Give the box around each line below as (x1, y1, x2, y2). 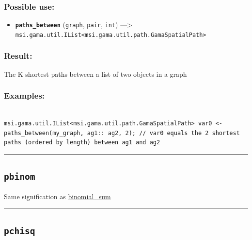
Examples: (4, 89, 45, 102)
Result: (4, 50, 32, 62)
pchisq (4, 225, 35, 236)
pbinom (4, 171, 35, 182)
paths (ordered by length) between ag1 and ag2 (4, 139, 160, 146)
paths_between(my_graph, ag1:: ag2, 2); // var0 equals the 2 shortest (4, 129, 240, 137)
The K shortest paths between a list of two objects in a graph (4, 69, 187, 79)
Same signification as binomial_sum (4, 191, 111, 201)
